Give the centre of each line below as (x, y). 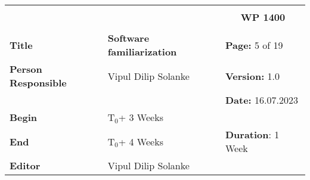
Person (26, 69)
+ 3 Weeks (141, 117)
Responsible (38, 83)
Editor (25, 165)
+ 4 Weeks (141, 141)
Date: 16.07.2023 (261, 100)
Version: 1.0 (252, 76)
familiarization (142, 52)
